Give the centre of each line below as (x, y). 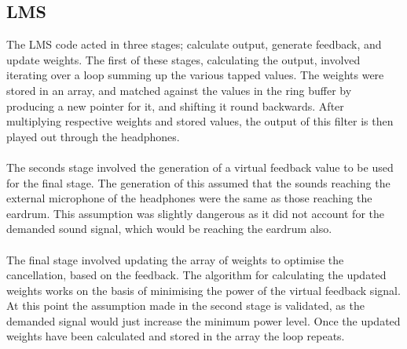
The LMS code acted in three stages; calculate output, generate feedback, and (194, 44)
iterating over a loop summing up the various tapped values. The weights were (195, 75)
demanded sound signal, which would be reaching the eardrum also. (169, 229)
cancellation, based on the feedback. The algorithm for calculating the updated (196, 275)
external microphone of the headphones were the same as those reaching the (189, 198)
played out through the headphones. (93, 136)
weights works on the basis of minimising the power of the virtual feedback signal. (203, 290)
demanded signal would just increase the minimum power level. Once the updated (203, 320)
